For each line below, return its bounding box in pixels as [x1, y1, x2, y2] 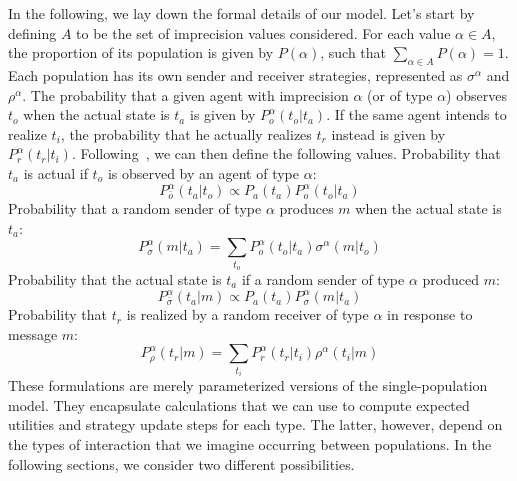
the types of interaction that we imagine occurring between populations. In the [8, 434, 492, 454]
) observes [446, 84, 507, 105]
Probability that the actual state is [8, 268, 222, 289]
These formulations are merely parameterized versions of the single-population [8, 375, 488, 396]
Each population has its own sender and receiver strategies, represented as [8, 64, 463, 85]
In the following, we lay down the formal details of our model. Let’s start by [8, 3, 475, 23]
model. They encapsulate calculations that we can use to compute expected [8, 394, 470, 415]
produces [279, 198, 334, 219]
